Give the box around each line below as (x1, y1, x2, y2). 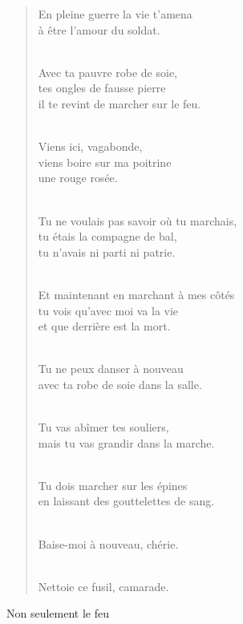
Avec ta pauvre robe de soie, (38, 63, 177, 80)
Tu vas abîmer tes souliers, (38, 419, 169, 436)
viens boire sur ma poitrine (38, 153, 172, 170)
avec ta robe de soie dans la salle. (38, 375, 202, 392)
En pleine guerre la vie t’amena (38, 6, 192, 22)
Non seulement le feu (6, 605, 110, 622)
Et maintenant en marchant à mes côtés (38, 286, 235, 302)
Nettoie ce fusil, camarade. (38, 577, 169, 594)
